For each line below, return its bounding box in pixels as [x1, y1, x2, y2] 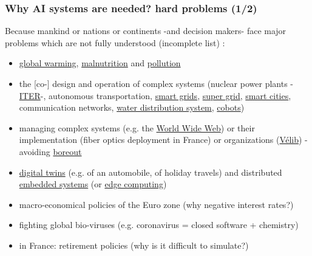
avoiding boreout [19, 145, 82, 157]
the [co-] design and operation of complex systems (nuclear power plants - [19, 77, 293, 89]
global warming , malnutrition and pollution [19, 57, 181, 69]
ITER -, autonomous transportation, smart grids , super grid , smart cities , [19, 89, 291, 102]
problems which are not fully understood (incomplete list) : [5, 36, 225, 49]
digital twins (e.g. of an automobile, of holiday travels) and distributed [19, 165, 282, 178]
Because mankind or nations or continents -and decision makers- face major [5, 24, 287, 37]
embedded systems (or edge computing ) [19, 178, 167, 190]
